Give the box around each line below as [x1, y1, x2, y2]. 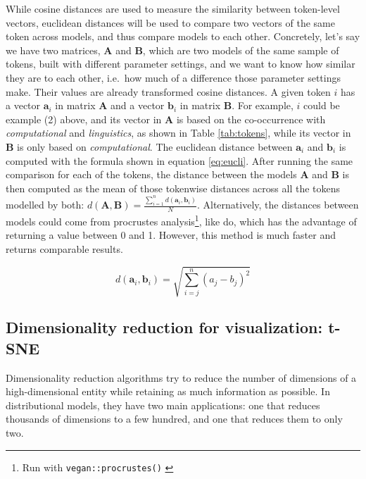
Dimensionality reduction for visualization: [6, 316, 323, 338]
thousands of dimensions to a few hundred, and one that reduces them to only [6, 411, 343, 426]
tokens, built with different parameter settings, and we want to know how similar [6, 56, 355, 71]
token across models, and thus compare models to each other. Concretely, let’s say [6, 29, 360, 44]
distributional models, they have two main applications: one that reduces [6, 397, 320, 412]
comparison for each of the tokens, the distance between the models [6, 167, 297, 182]
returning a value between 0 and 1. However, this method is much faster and [6, 228, 336, 242]
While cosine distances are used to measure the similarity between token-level [6, 1, 340, 15]
